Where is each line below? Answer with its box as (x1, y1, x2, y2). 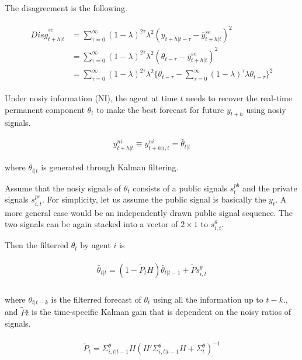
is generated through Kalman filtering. (41, 161, 179, 173)
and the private (242, 181, 297, 194)
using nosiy (246, 103, 286, 115)
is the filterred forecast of (51, 293, 141, 305)
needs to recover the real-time (186, 92, 292, 104)
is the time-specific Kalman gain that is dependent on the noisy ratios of (31, 306, 291, 318)
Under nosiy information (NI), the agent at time (5, 92, 178, 104)
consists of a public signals (133, 181, 228, 194)
